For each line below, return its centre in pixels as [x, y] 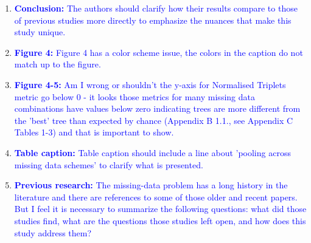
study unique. [40, 32]
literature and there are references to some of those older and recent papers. [156, 197]
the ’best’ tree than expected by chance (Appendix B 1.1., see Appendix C [154, 120]
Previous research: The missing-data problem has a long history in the [151, 185]
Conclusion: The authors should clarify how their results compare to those [156, 8]
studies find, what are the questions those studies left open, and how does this [160, 220]
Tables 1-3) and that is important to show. [94, 132]
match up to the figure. [58, 64]
